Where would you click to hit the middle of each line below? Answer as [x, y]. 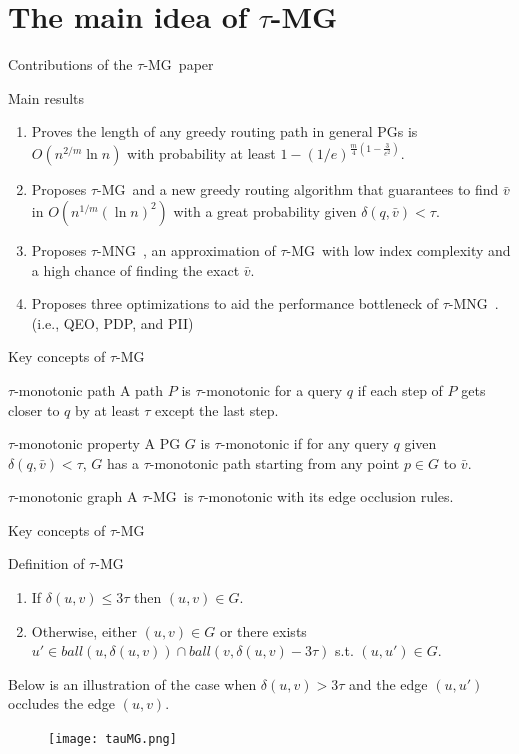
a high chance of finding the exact [135, 269]
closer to [34, 409]
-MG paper [178, 64]
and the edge [388, 683]
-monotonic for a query [272, 389]
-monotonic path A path [89, 389]
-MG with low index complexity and [398, 249]
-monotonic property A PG [97, 443]
